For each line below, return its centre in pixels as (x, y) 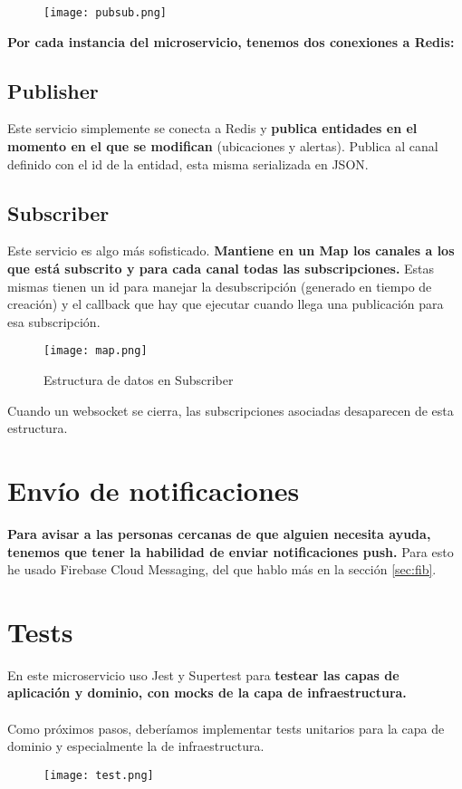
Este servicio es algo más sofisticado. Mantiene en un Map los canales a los (231, 250)
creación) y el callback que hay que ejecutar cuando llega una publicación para (226, 304)
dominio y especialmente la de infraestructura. (136, 746)
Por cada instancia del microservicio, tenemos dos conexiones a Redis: (231, 41)
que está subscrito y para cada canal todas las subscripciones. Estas (221, 269)
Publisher (53, 90)
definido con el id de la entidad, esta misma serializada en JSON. (188, 164)
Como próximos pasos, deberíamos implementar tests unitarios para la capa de (226, 728)
